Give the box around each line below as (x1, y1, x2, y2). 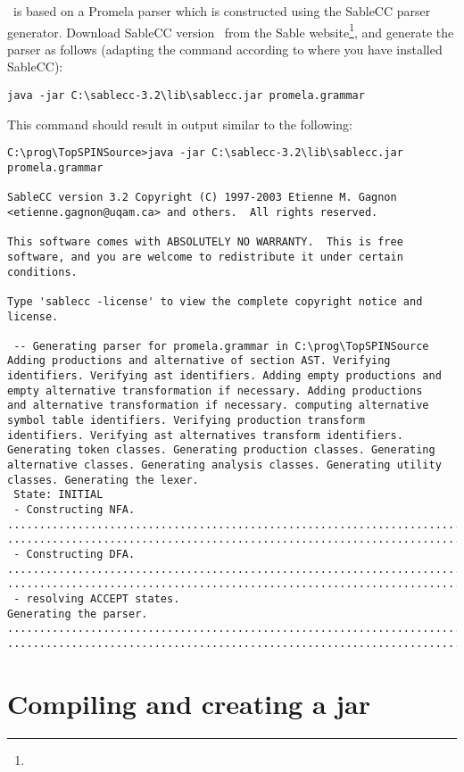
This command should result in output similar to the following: (7, 114, 352, 133)
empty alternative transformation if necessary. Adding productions (7, 384, 423, 397)
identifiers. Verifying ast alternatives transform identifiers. (7, 428, 403, 442)
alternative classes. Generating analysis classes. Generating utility (7, 459, 442, 472)
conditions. (7, 265, 78, 278)
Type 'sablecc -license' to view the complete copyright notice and (7, 295, 423, 308)
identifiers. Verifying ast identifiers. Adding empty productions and (7, 369, 442, 383)
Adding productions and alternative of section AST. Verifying (7, 354, 391, 368)
